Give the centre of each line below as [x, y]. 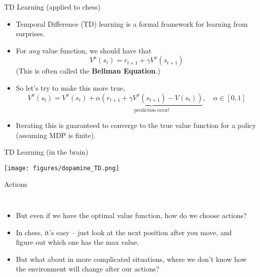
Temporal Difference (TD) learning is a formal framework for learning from [132, 23]
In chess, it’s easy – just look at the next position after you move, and [124, 232]
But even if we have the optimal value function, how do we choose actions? [131, 215]
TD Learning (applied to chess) [52, 7]
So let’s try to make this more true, [70, 87]
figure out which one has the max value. [77, 242]
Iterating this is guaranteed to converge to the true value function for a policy [136, 125]
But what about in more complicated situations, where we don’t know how [131, 259]
